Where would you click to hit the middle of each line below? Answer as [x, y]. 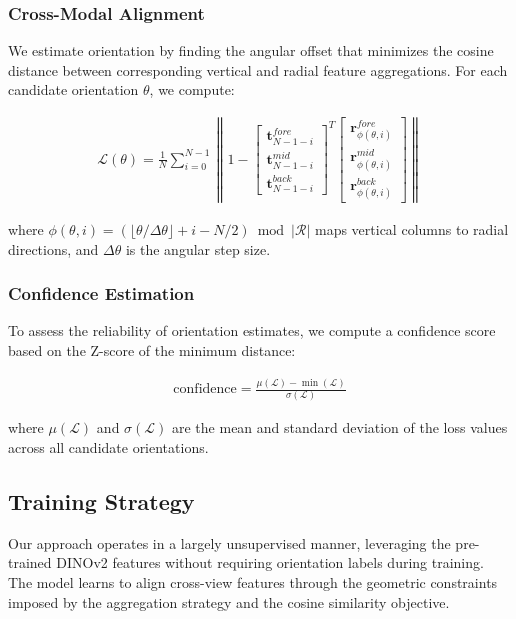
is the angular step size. [198, 248]
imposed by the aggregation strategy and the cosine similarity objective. [229, 601]
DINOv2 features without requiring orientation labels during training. [270, 562]
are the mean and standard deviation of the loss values [340, 427]
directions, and [53, 248]
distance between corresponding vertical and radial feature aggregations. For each [258, 69]
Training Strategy [101, 500]
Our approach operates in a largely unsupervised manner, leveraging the [229, 542]
